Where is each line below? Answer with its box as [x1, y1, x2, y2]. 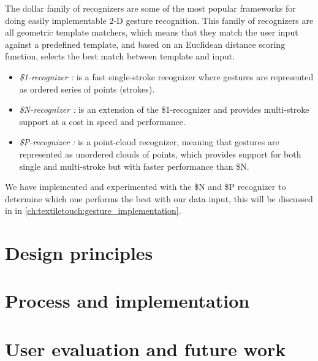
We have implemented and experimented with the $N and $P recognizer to [5, 180, 286, 193]
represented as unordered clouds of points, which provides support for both [19, 147, 301, 160]
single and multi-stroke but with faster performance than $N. [19, 159, 249, 172]
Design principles [5, 240, 153, 265]
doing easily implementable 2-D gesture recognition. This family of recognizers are [5, 13, 314, 26]
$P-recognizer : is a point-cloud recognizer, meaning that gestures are [19, 135, 279, 148]
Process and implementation [5, 288, 250, 313]
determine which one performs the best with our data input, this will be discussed [5, 192, 313, 205]
